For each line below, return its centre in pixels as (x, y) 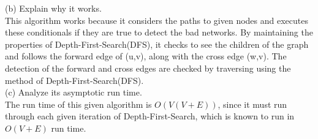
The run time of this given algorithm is (78, 104)
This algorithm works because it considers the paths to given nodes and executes (157, 20)
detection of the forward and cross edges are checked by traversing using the (148, 68)
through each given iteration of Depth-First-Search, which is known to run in (150, 116)
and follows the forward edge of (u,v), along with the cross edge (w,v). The (146, 56)
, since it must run (252, 104)
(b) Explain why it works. (53, 8)
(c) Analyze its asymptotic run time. (74, 92)
